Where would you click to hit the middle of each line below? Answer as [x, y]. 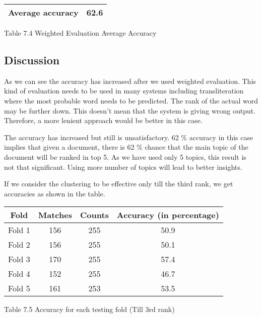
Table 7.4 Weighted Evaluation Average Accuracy [80, 33]
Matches [55, 215]
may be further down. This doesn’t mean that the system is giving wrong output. [130, 110]
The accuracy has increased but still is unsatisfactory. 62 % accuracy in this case [129, 137]
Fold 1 [19, 230]
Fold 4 [19, 274]
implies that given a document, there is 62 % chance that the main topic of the [126, 147]
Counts [94, 215]
